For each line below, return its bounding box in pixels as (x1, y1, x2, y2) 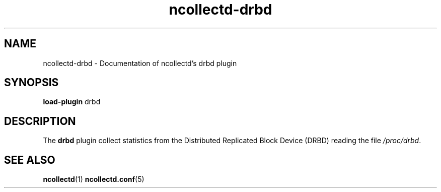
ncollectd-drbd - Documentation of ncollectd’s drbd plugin (43, 58, 237, 68)
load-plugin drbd (43, 97, 101, 106)
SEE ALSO (4, 153, 55, 166)
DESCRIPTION (4, 114, 76, 127)
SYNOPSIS (4, 76, 59, 89)
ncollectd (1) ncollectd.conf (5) (43, 175, 144, 184)
